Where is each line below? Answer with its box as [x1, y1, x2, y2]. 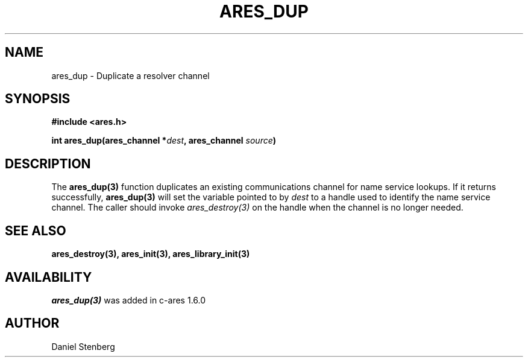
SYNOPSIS [5, 91, 71, 107]
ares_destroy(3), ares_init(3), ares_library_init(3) [51, 249, 250, 259]
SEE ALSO [5, 223, 66, 238]
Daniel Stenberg [51, 341, 115, 352]
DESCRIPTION [5, 156, 91, 171]
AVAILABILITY [5, 269, 92, 285]
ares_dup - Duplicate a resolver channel [51, 70, 210, 81]
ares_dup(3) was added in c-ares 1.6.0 [51, 294, 206, 305]
